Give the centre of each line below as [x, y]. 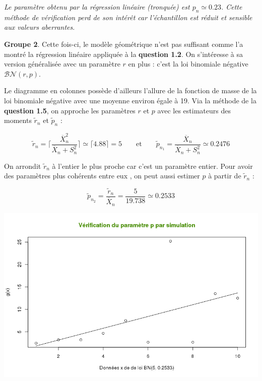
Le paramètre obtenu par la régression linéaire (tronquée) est [97, 7]
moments [18, 120]
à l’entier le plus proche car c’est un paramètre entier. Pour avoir [152, 166]
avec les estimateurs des [194, 110]
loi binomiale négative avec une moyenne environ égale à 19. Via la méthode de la [130, 100]
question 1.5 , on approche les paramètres [70, 110]
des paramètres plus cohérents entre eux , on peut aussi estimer [102, 176]
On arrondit [23, 166]
